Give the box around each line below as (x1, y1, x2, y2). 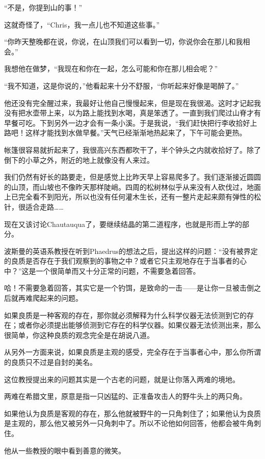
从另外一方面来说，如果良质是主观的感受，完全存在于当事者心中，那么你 (4, 347, 247, 357)
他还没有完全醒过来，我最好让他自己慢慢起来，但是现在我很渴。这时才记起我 (4, 97, 261, 108)
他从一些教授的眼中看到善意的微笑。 (4, 445, 125, 455)
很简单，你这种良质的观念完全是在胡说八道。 (4, 329, 154, 340)
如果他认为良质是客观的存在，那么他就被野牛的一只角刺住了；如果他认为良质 (4, 408, 261, 418)
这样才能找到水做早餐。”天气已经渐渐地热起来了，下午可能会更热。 (25, 127, 247, 138)
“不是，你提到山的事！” (4, 2, 83, 12)
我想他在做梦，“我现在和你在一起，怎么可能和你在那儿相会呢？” (4, 63, 218, 74)
